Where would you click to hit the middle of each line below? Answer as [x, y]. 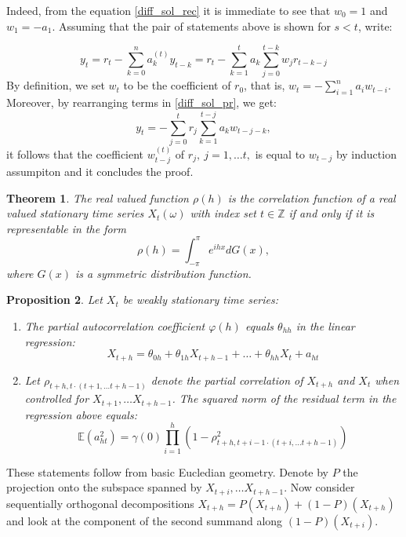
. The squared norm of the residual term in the [284, 398]
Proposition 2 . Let [54, 300]
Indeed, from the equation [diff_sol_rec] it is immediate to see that [169, 10]
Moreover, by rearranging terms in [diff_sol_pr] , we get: [141, 102]
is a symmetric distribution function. [163, 273]
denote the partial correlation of [227, 380]
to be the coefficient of [177, 85]
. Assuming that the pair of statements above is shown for [191, 26]
